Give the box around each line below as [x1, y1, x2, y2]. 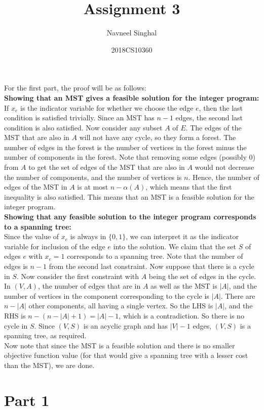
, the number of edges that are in [37, 281, 141, 291]
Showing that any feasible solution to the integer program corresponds [4, 211, 256, 222]
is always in [70, 231, 106, 242]
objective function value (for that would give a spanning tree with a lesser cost [4, 350, 248, 360]
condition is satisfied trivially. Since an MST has [4, 112, 155, 123]
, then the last [199, 102, 243, 113]
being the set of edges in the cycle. [148, 270, 256, 281]
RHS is [4, 310, 26, 321]
